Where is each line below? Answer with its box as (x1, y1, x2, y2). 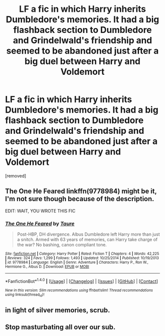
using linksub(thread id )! (5, 292, 45, 298)
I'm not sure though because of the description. (5, 195, 155, 203)
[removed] (5, 173, 27, 179)
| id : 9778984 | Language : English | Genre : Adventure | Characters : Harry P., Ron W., (5, 260, 149, 265)
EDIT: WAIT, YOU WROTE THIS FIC (5, 208, 76, 214)
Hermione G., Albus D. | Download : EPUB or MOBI (5, 264, 89, 269)
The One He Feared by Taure (5, 220, 75, 227)
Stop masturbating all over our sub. (5, 323, 116, 331)
